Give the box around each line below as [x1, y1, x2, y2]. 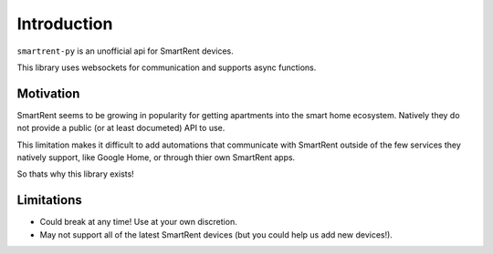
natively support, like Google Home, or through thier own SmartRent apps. [16, 152, 296, 163]
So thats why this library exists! [16, 168, 134, 179]
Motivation [16, 86, 80, 101]
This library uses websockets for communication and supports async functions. [16, 62, 317, 73]
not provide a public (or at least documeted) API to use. [16, 123, 226, 134]
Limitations [16, 192, 82, 208]
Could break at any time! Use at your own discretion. [39, 217, 237, 228]
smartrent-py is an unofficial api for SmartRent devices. [16, 46, 234, 56]
